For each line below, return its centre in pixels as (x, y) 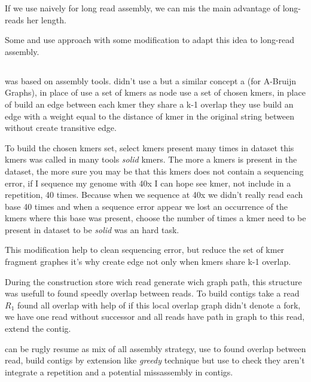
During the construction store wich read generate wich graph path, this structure (153, 281)
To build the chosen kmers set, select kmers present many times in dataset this (150, 147)
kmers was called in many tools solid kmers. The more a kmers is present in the (151, 159)
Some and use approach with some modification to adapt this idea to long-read (150, 40)
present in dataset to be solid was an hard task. (92, 229)
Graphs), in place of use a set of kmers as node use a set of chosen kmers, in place (155, 92)
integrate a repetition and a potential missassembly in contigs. (119, 372)
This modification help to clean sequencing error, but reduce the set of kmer (145, 250)
